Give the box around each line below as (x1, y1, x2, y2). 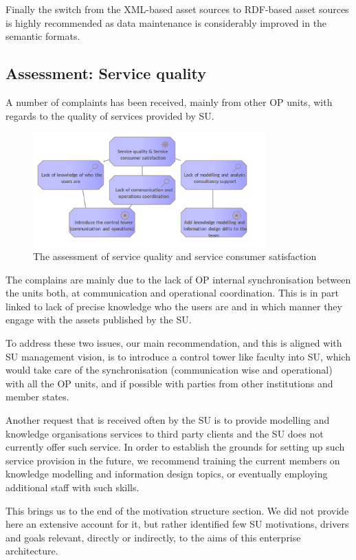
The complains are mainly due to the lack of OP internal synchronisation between (5, 272, 351, 286)
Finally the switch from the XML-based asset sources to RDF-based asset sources (5, 2, 349, 16)
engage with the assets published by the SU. (5, 312, 192, 327)
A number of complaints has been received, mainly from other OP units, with (5, 94, 333, 109)
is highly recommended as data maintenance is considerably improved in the (5, 15, 327, 30)
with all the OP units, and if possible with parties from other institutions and (5, 376, 333, 390)
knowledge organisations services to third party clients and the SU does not (5, 426, 324, 440)
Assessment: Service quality (5, 63, 207, 84)
